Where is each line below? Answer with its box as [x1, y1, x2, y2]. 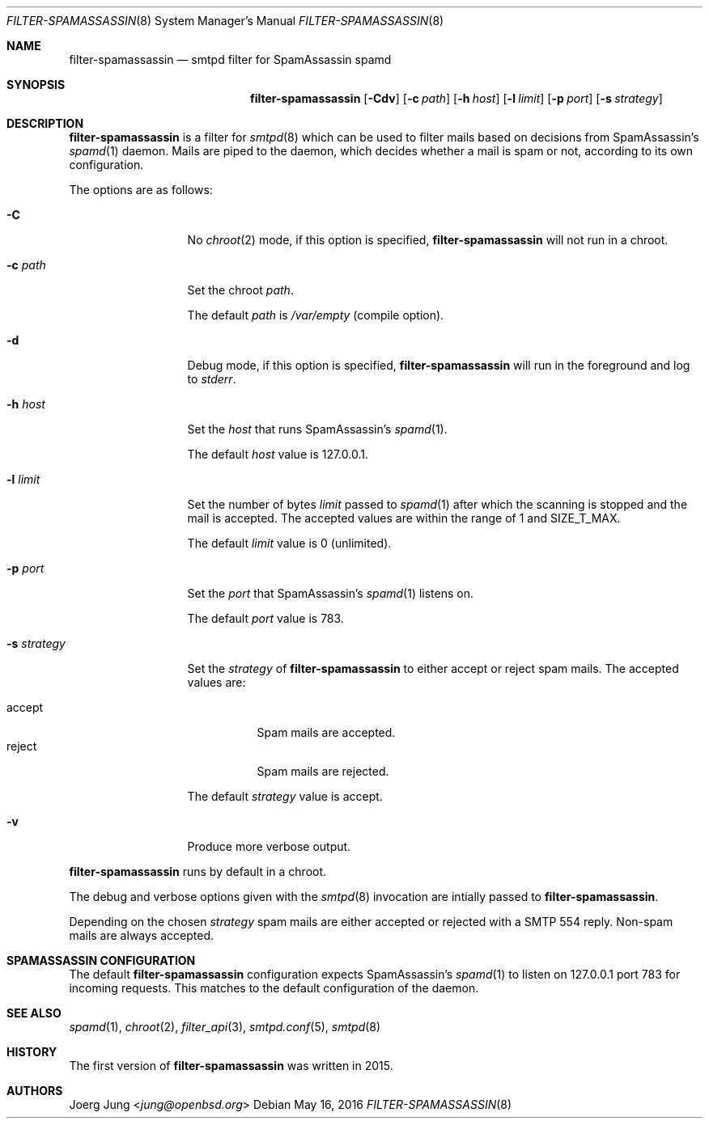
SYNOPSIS [6, 78, 66, 91]
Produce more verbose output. [187, 840, 351, 853]
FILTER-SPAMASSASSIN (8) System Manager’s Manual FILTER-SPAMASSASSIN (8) [6, 14, 444, 27]
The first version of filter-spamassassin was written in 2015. [69, 1059, 393, 1072]
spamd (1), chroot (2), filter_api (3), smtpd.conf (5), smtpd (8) [69, 1020, 381, 1034]
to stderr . [187, 372, 236, 386]
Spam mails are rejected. [257, 764, 389, 778]
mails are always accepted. [69, 928, 214, 942]
